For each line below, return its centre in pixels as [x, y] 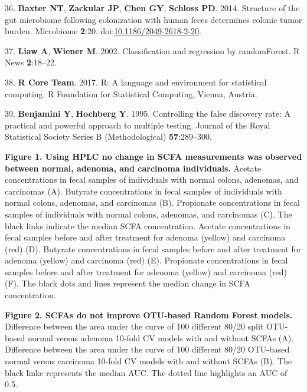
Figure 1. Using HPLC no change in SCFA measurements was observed [153, 156]
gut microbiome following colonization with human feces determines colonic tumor [153, 19]
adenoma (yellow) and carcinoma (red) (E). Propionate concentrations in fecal [146, 260]
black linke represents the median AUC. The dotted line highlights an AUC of [146, 372]
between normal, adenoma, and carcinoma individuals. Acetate [133, 168]
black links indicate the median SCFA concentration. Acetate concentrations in [148, 225]
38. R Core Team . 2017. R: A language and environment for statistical [136, 82]
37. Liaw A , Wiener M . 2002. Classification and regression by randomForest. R [152, 50]
